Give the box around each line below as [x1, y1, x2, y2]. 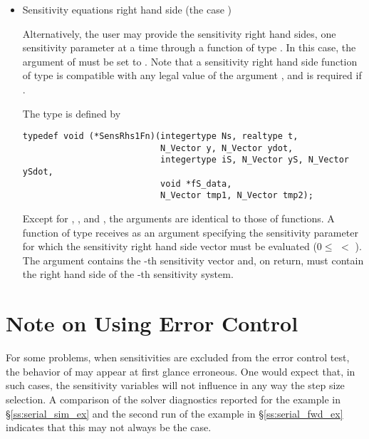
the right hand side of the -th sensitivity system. [22, 267, 234, 282]
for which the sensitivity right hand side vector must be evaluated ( [22, 239, 317, 254]
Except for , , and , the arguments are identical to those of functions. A [22, 211, 335, 226]
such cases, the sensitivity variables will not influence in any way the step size [6, 378, 345, 393]
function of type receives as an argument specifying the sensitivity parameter [22, 224, 358, 239]
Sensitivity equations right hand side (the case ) [22, 2, 232, 16]
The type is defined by [22, 105, 121, 120]
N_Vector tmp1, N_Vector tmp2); [160, 190, 313, 201]
